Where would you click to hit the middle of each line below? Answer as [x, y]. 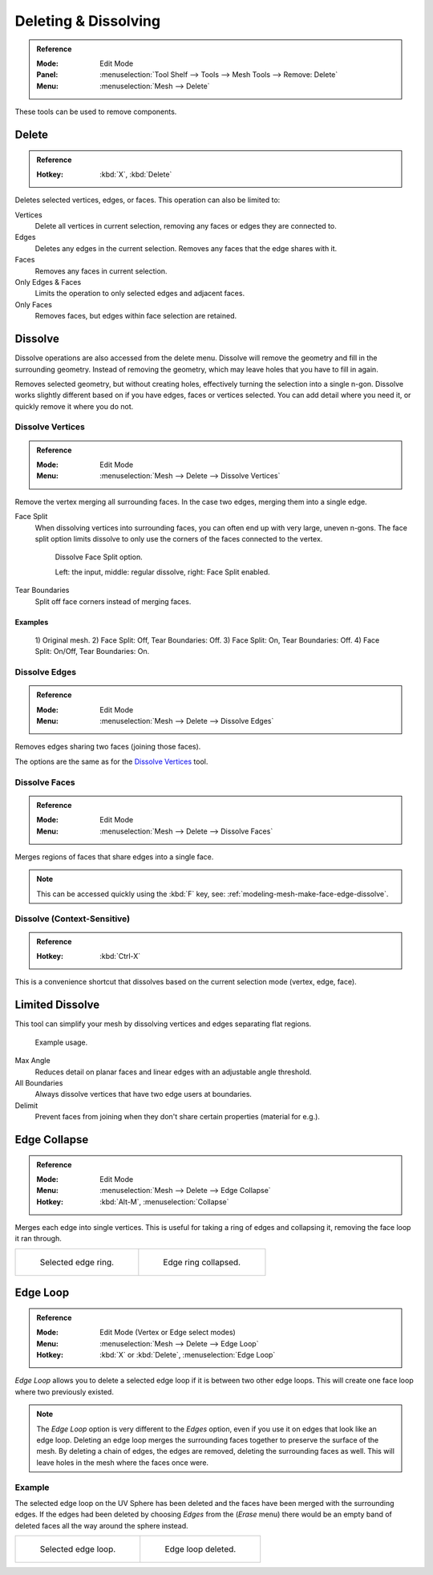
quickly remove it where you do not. [74, 406]
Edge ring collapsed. [202, 1262]
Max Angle [33, 1061]
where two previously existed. [64, 1391]
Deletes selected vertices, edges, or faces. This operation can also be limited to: [148, 200]
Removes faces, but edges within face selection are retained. [136, 316]
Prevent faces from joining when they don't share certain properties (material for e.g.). [178, 1117]
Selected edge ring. [77, 1262]
